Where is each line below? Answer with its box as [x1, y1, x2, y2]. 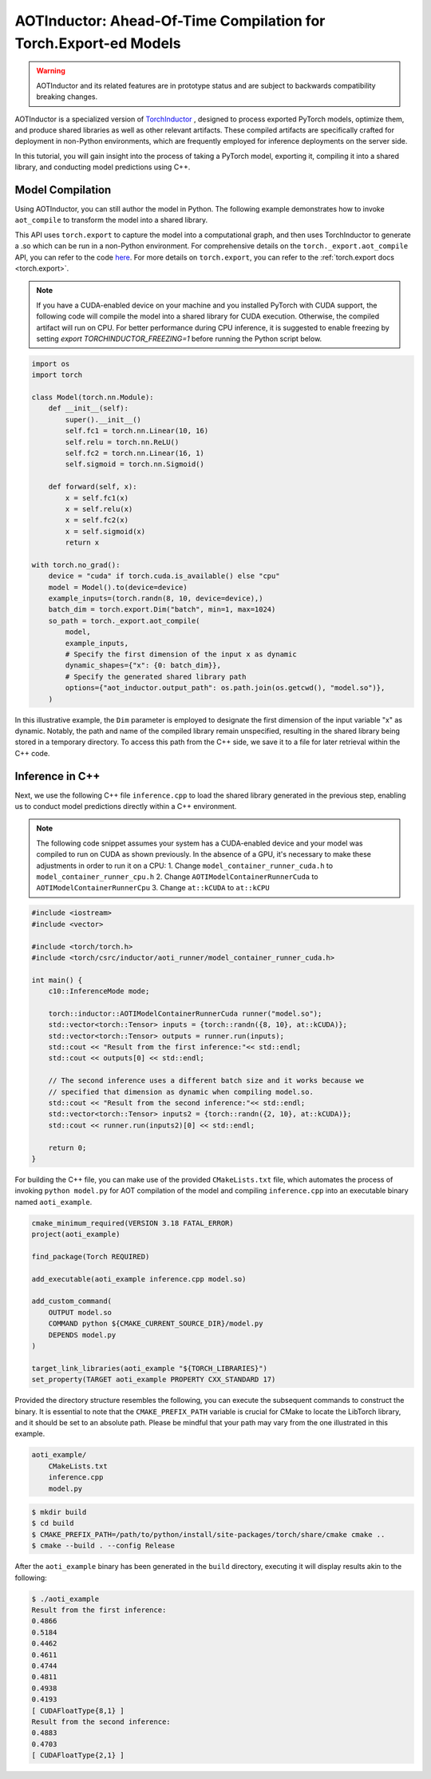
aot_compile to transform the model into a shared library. [14, 216, 208, 225]
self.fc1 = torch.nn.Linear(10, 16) [65, 426, 209, 435]
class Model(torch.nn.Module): [31, 393, 155, 402]
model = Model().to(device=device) [48, 583, 188, 592]
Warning [36, 66, 65, 76]
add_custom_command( [31, 1297, 112, 1306]
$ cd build [31, 1519, 74, 1528]
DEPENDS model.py [48, 1330, 117, 1339]
